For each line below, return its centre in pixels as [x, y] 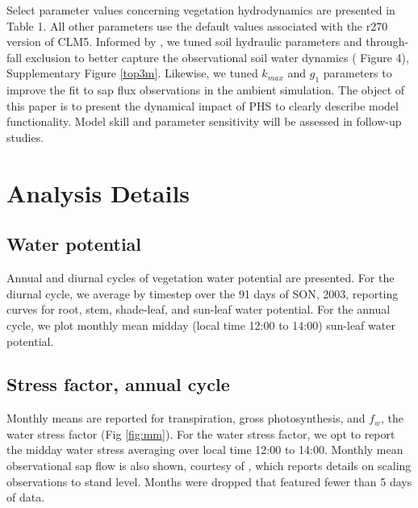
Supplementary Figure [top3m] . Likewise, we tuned [132, 73]
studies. [25, 137]
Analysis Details [98, 192]
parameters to [357, 73]
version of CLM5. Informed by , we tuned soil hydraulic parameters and [184, 42]
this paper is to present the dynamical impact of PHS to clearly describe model [203, 105]
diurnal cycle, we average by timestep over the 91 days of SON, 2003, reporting [203, 293]
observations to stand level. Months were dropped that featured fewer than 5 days [209, 481]
